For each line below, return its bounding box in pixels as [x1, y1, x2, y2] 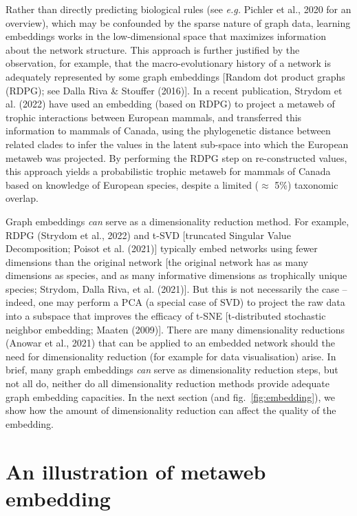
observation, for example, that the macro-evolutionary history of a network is [6, 56, 331, 70]
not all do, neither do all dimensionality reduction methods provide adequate [6, 376, 329, 391]
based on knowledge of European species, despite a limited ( [6, 177, 259, 192]
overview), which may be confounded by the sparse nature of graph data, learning [6, 15, 351, 30]
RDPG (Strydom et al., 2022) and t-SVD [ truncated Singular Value [6, 227, 291, 242]
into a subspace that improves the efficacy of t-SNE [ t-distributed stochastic [6, 309, 326, 323]
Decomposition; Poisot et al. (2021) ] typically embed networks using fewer [6, 241, 318, 256]
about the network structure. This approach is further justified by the [6, 42, 300, 56]
